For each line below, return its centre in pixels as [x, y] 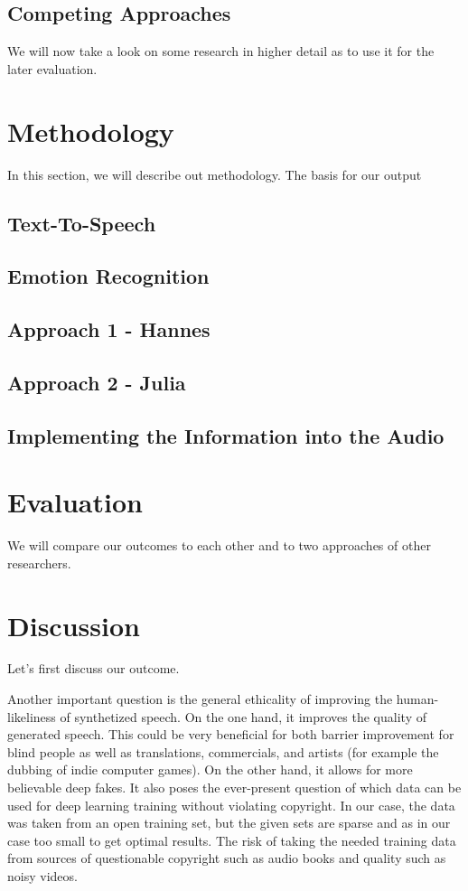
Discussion [74, 625]
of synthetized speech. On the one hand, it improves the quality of [243, 716]
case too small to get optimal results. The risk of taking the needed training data [232, 840]
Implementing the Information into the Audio [226, 435]
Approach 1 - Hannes [109, 329]
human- [417, 699]
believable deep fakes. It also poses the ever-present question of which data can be [234, 788]
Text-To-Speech [82, 223]
